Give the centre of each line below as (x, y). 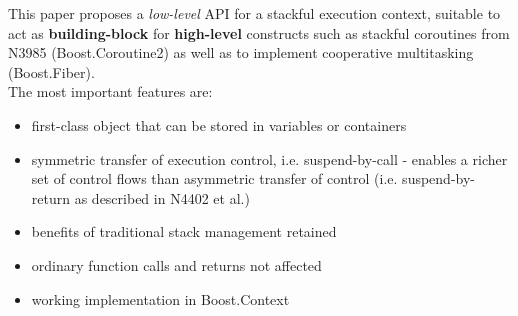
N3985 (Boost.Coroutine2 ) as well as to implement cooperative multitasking (241, 52)
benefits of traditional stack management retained (184, 231)
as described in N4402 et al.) (162, 197)
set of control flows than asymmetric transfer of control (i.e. (214, 178)
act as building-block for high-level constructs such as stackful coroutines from (259, 32)
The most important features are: (110, 91)
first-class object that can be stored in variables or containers (219, 124)
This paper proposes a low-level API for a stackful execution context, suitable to (254, 13)
